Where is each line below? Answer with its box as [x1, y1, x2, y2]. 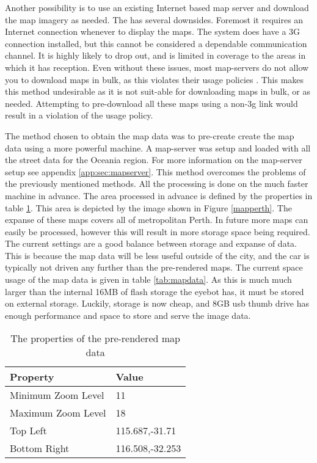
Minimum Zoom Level [10, 388, 104, 403]
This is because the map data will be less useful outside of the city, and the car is [5, 249, 310, 261]
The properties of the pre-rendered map [10, 331, 180, 346]
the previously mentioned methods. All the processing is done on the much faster [5, 177, 308, 190]
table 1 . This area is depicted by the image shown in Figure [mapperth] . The [5, 201, 292, 214]
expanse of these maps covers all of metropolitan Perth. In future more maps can [5, 213, 308, 226]
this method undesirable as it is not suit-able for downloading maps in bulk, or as [5, 85, 311, 98]
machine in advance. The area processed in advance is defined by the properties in [5, 189, 313, 202]
